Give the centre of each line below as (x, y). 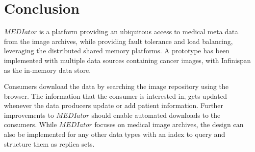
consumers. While (30, 124)
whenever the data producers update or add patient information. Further (114, 105)
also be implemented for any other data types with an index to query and (115, 134)
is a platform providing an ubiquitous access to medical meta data (139, 32)
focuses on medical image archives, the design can (169, 124)
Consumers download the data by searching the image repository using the (116, 86)
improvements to (29, 115)
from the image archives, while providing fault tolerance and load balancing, (118, 41)
